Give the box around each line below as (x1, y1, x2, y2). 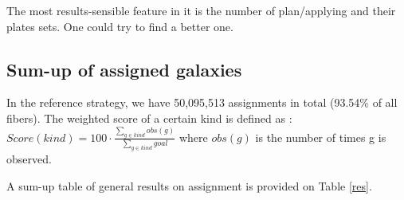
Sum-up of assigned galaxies (6, 57, 242, 81)
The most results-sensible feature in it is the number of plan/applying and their (6, 2, 396, 18)
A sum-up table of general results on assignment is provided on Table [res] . (6, 177, 372, 194)
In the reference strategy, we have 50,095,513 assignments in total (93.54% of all (6, 94, 398, 111)
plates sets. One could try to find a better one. (6, 18, 233, 34)
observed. (6, 151, 52, 167)
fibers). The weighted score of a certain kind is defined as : (6, 109, 292, 126)
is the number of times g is (255, 128, 386, 145)
